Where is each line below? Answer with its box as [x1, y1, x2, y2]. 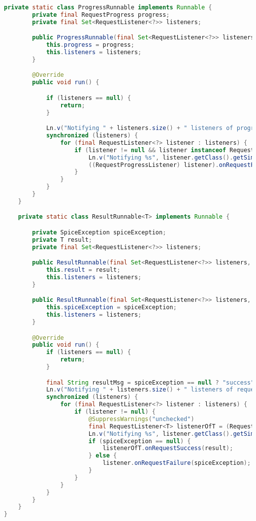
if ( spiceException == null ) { [88, 437, 191, 445]
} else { [88, 452, 117, 459]
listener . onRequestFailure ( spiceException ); [102, 459, 251, 467]
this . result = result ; [46, 266, 121, 274]
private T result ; [32, 236, 93, 243]
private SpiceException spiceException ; [32, 228, 166, 236]
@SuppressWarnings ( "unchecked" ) [88, 415, 194, 423]
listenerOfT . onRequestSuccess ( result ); [102, 445, 233, 452]
